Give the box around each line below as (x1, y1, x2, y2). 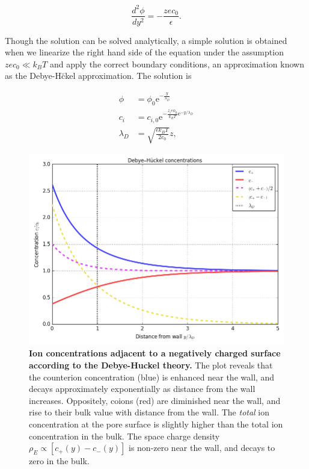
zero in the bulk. (29, 455, 90, 467)
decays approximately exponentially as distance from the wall (29, 382, 255, 395)
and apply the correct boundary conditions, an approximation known (49, 57, 304, 70)
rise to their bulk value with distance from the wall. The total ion (29, 406, 270, 418)
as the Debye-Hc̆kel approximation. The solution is (5, 69, 192, 82)
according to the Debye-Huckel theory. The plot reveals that (29, 359, 273, 371)
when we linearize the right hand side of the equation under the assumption (5, 46, 284, 58)
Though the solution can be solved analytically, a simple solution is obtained (5, 34, 287, 46)
